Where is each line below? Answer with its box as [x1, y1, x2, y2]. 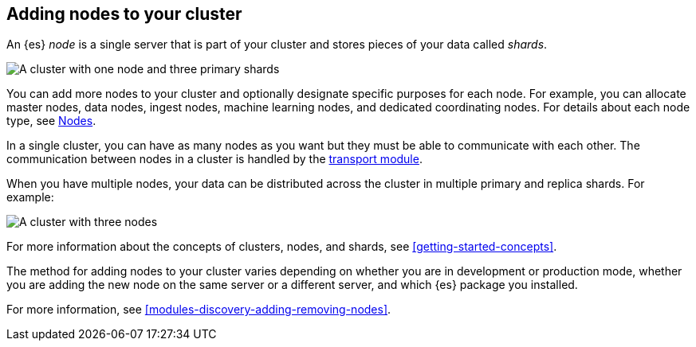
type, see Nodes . [6, 114, 96, 128]
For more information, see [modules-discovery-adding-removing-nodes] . [6, 302, 391, 317]
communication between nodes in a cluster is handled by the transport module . [6, 152, 423, 166]
